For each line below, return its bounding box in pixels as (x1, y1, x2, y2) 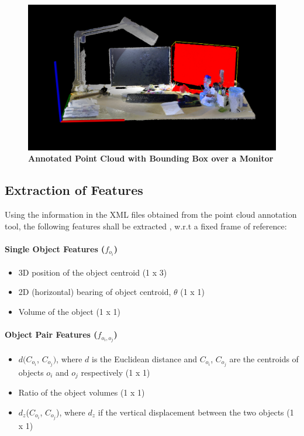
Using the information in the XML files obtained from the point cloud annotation (5, 208, 297, 221)
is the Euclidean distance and (92, 352, 198, 365)
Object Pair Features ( (5, 328, 98, 341)
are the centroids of (229, 352, 299, 365)
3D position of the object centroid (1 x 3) (18, 266, 167, 278)
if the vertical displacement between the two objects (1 (98, 406, 294, 418)
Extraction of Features (5, 181, 143, 199)
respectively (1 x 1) (81, 366, 150, 378)
